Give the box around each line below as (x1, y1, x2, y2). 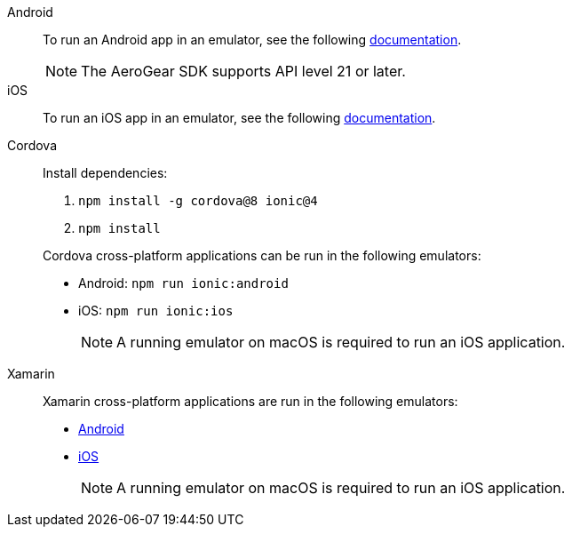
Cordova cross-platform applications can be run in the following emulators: (43, 248, 481, 263)
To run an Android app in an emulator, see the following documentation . (43, 32, 462, 47)
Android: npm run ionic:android (78, 275, 289, 291)
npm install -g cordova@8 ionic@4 (78, 194, 318, 208)
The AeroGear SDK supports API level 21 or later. (81, 62, 406, 80)
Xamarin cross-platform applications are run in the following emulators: (43, 394, 458, 409)
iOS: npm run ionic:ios (78, 303, 234, 318)
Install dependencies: (43, 165, 168, 180)
